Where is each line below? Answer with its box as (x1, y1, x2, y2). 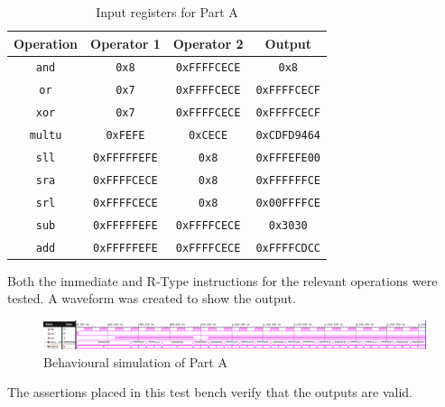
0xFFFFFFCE (255, 173, 321, 187)
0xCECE (189, 129, 228, 143)
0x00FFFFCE (255, 196, 321, 209)
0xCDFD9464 (255, 129, 321, 143)
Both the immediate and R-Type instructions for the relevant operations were (7, 271, 438, 290)
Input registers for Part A (96, 3, 238, 21)
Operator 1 (90, 33, 161, 52)
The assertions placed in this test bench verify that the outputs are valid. (7, 383, 413, 402)
